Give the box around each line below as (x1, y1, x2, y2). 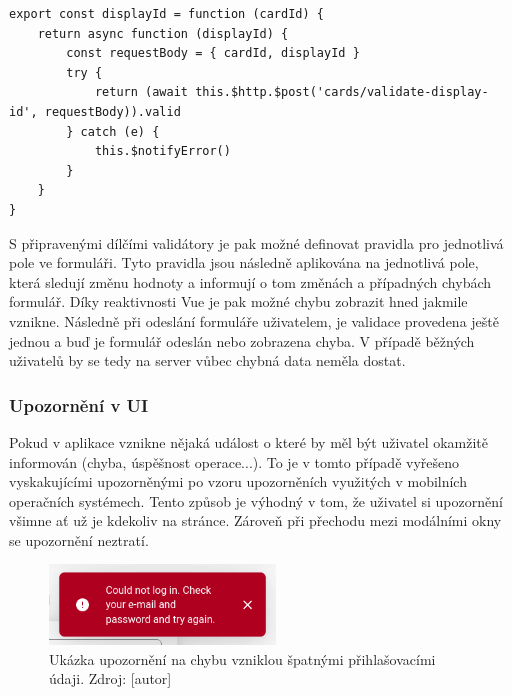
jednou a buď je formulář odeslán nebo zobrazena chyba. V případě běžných (9, 330, 475, 351)
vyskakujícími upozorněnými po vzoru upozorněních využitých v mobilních (9, 471, 467, 492)
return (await (94, 85, 188, 100)
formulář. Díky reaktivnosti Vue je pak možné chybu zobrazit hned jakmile (9, 291, 468, 312)
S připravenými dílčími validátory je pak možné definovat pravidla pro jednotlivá (9, 232, 504, 253)
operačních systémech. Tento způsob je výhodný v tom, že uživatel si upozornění (9, 490, 503, 511)
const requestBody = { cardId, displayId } (66, 46, 360, 61)
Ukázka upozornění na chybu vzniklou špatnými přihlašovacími (49, 648, 436, 669)
